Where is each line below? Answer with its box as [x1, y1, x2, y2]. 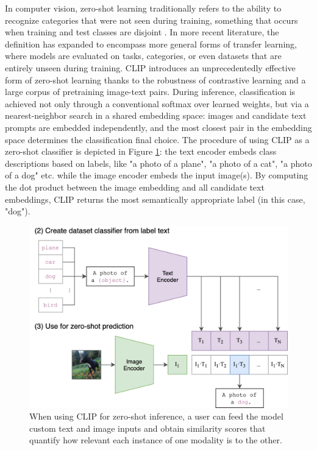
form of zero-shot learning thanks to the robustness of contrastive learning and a [5, 73, 306, 86]
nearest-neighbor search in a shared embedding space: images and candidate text [5, 109, 307, 122]
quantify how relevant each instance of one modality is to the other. [29, 434, 282, 446]
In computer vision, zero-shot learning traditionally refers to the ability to [5, 2, 282, 14]
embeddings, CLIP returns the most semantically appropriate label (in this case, [5, 192, 305, 205]
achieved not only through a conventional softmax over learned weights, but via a [5, 97, 309, 110]
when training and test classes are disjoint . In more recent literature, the [5, 26, 279, 38]
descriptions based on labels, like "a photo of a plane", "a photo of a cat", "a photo [5, 156, 312, 169]
